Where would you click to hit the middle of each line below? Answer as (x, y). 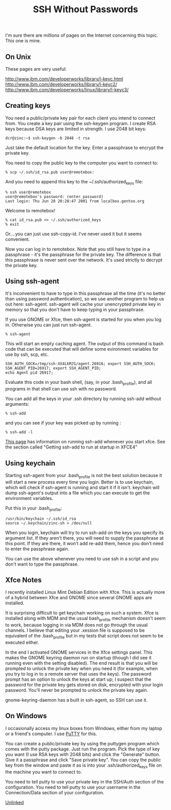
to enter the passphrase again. (37, 549)
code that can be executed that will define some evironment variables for (82, 349)
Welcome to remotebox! (30, 210)
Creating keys (28, 106)
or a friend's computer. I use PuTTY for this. (51, 734)
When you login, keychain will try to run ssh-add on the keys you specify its (84, 533)
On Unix (18, 57)
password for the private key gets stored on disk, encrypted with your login (84, 685)
